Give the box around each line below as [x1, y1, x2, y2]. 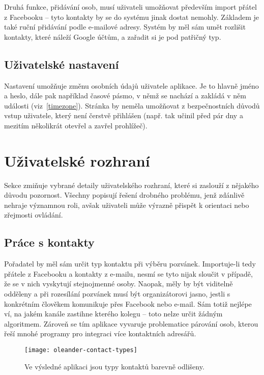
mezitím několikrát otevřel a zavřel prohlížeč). [4, 120, 148, 130]
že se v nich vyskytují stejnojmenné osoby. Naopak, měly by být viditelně [4, 278, 233, 289]
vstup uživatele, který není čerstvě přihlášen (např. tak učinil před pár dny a [4, 110, 243, 121]
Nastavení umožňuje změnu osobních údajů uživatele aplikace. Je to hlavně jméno [4, 80, 259, 91]
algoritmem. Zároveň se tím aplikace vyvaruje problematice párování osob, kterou [4, 318, 258, 329]
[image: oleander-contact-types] [24, 346, 137, 354]
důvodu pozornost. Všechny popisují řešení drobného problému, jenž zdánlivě [4, 190, 245, 200]
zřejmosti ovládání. [4, 209, 63, 220]
